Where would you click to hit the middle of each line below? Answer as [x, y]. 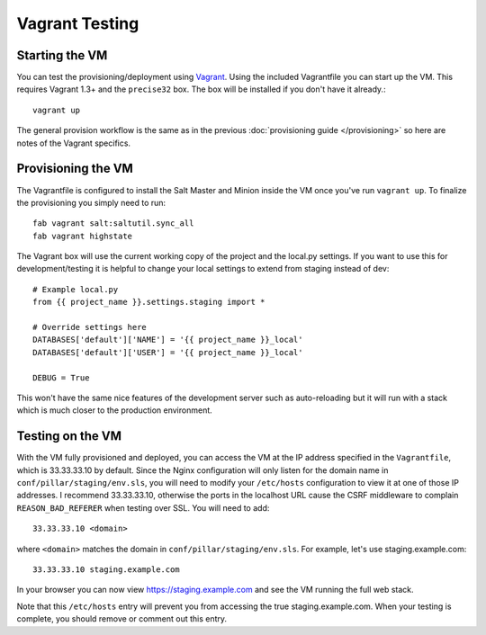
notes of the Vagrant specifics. [73, 143]
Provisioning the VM [75, 169]
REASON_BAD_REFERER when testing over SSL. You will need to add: [143, 507]
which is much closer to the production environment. [115, 410]
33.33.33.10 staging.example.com [106, 570]
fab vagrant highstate [83, 236]
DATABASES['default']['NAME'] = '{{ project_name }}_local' [168, 340]
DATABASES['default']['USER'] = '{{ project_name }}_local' [168, 352]
